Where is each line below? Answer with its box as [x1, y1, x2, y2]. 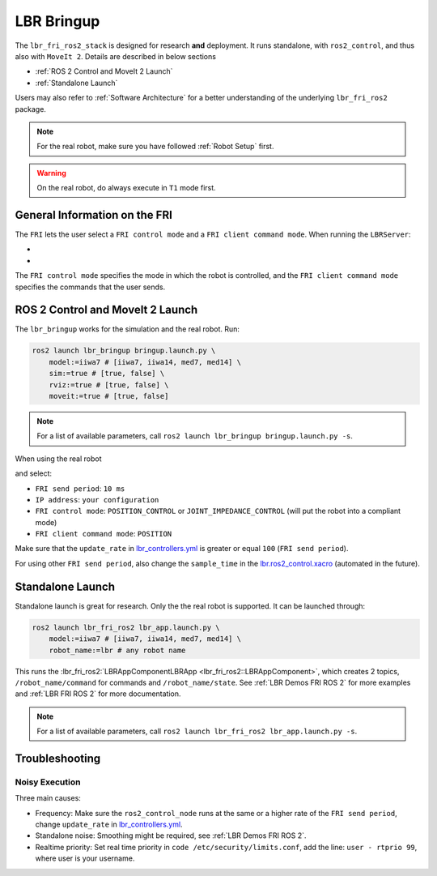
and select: [15, 468, 53, 478]
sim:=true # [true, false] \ [49, 369, 165, 378]
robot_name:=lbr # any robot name [49, 645, 186, 655]
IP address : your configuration [35, 494, 159, 504]
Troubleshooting [15, 751, 101, 765]
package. [15, 104, 46, 113]
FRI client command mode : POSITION [35, 529, 172, 539]
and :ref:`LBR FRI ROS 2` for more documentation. [15, 689, 181, 699]
